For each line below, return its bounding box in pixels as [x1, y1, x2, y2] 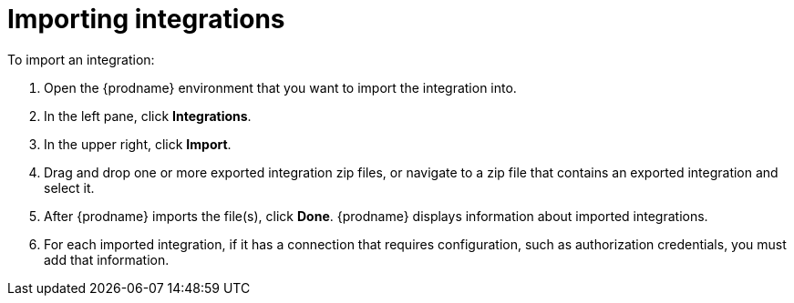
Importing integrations [7, 4, 285, 35]
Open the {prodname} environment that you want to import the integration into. [44, 79, 517, 96]
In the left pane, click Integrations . [44, 107, 252, 124]
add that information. [44, 251, 170, 268]
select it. [44, 179, 95, 196]
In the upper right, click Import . [44, 136, 232, 152]
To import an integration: [7, 51, 155, 67]
